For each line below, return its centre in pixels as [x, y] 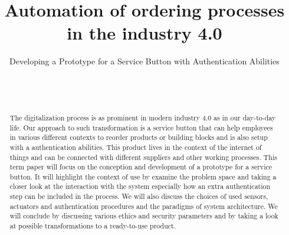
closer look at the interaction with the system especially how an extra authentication [140, 186]
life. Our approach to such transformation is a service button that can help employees [141, 127]
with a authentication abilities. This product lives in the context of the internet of [136, 147]
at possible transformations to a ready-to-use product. [93, 226]
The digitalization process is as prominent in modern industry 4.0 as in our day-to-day [143, 117]
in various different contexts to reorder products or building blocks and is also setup [139, 137]
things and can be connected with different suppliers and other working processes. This [143, 157]
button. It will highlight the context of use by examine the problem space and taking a [143, 176]
